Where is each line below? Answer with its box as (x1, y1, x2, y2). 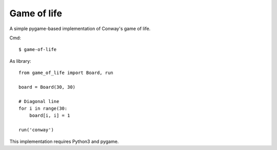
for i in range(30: (18, 106, 68, 112)
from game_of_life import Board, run (18, 70, 114, 76)
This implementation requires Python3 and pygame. (9, 138, 119, 144)
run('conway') (18, 127, 54, 133)
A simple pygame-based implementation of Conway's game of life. (9, 26, 151, 32)
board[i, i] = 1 (29, 113, 70, 118)
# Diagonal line (18, 98, 60, 104)
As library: (9, 58, 31, 64)
